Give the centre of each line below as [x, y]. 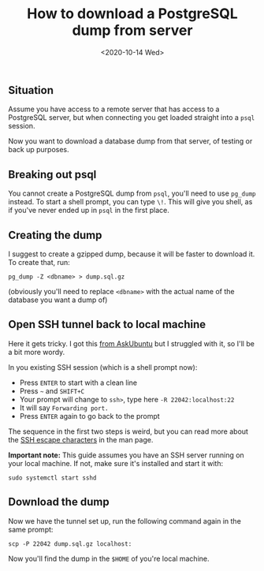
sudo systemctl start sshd [52, 478]
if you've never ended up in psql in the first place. [89, 211]
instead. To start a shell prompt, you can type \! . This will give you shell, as [130, 202]
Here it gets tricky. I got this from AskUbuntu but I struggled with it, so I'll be [131, 343]
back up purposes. [39, 150]
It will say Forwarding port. [64, 408]
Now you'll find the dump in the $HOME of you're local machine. [109, 558]
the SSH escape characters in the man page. [81, 439]
